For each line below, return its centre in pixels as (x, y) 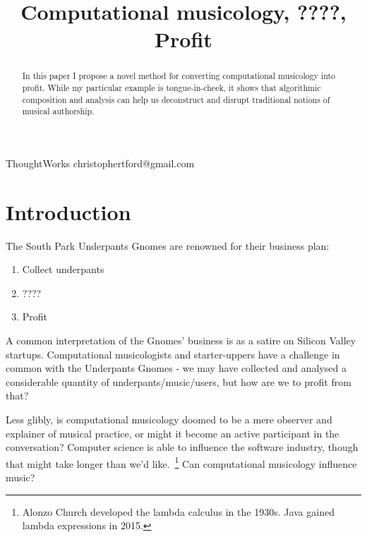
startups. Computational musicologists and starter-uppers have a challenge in (173, 354)
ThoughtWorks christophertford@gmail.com (100, 163)
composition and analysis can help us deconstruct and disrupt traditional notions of (176, 99)
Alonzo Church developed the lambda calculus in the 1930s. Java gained (178, 511)
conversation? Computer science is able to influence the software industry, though (182, 447)
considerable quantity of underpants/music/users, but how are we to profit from (179, 381)
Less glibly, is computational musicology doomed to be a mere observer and (169, 420)
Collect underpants (63, 269)
